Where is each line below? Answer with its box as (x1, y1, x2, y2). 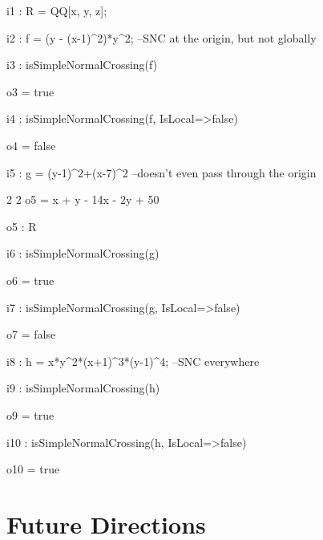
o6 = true (6, 271, 55, 288)
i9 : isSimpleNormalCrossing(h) (6, 380, 160, 396)
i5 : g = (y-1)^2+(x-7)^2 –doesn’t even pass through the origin (6, 164, 317, 181)
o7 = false (6, 326, 56, 343)
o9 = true (6, 406, 55, 423)
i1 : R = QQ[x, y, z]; (6, 2, 107, 18)
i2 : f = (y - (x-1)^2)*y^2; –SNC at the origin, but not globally (6, 29, 317, 46)
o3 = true (6, 83, 55, 99)
